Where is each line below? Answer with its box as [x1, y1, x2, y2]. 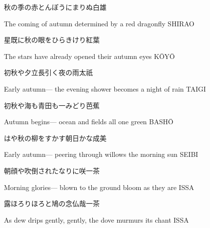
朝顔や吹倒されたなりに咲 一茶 [4, 165, 100, 175]
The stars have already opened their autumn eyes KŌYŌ [4, 51, 175, 61]
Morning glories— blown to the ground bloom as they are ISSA [4, 182, 194, 192]
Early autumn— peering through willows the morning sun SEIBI [4, 149, 198, 159]
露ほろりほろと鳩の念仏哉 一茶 [4, 198, 100, 209]
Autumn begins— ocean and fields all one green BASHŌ [4, 116, 173, 127]
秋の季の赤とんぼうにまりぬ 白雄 [4, 2, 106, 12]
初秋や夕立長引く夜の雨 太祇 [4, 67, 93, 77]
